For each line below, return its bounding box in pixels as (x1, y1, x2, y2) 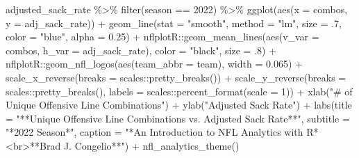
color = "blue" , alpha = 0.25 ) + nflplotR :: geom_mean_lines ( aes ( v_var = (6, 29, 319, 44)
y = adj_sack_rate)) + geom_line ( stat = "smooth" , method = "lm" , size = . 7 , (6, 15, 342, 30)
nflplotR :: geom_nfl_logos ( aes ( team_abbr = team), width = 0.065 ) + (6, 56, 303, 71)
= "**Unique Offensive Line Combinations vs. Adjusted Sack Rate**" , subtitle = (6, 111, 350, 125)
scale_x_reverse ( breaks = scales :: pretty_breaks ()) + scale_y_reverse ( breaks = (6, 70, 347, 84)
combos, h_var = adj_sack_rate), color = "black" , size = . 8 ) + (6, 42, 277, 57)
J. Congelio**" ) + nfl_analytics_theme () (63, 138, 240, 152)
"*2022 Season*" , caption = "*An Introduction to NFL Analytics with (6, 125, 303, 139)
